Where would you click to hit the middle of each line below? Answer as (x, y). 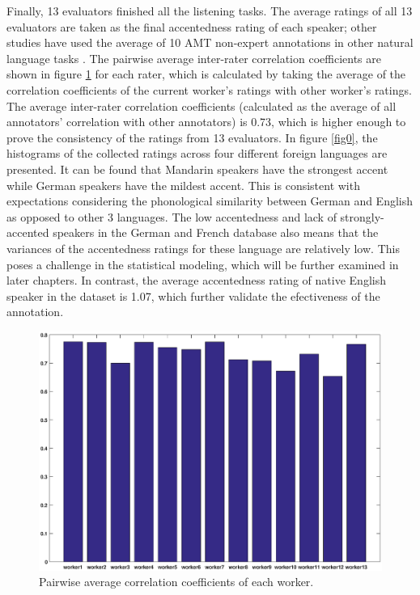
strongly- (362, 216)
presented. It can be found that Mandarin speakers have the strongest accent (197, 169)
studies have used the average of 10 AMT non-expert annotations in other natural (210, 42)
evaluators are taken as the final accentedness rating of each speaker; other (192, 26)
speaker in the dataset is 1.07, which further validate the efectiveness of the (193, 295)
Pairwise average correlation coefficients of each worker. (176, 582)
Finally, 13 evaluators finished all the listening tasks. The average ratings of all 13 (210, 11)
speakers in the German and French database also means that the (216, 232)
